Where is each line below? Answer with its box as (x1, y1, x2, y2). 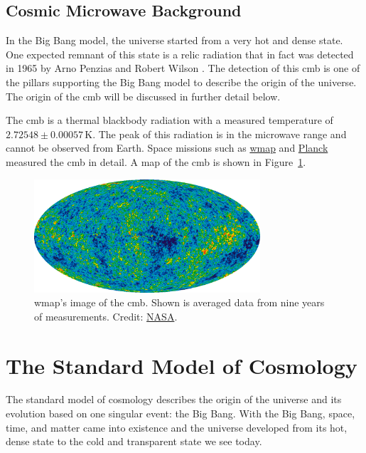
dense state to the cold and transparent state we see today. (6, 434, 262, 449)
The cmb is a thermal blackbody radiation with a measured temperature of (6, 113, 333, 127)
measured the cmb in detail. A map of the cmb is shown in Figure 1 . (6, 154, 306, 169)
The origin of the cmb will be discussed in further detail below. (6, 88, 281, 103)
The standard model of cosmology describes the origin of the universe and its (6, 392, 342, 407)
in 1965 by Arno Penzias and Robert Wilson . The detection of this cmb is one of (6, 61, 360, 75)
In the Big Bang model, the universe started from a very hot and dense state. (6, 33, 343, 48)
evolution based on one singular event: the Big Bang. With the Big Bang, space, (6, 406, 355, 421)
